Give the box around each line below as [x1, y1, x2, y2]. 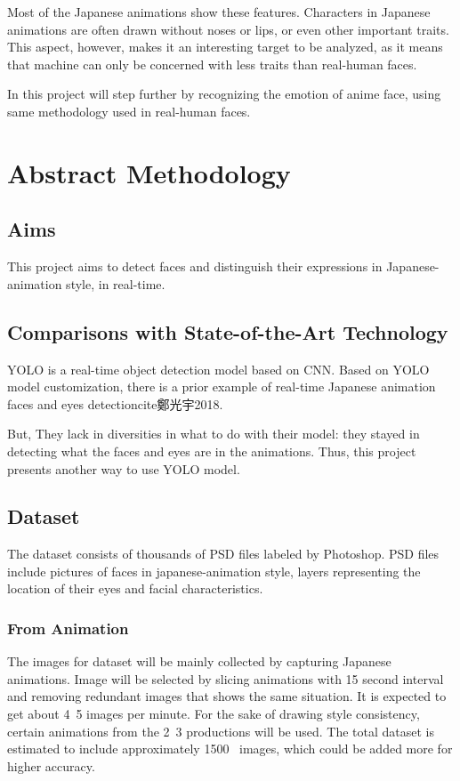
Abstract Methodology [7, 154, 291, 190]
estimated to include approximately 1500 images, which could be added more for [7, 739, 453, 758]
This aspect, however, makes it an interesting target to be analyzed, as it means [7, 37, 443, 56]
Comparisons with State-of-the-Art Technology [7, 318, 448, 345]
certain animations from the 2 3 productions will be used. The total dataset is [7, 721, 435, 740]
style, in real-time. [66, 274, 165, 293]
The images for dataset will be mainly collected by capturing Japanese [7, 652, 391, 671]
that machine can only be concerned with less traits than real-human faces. [7, 54, 417, 73]
